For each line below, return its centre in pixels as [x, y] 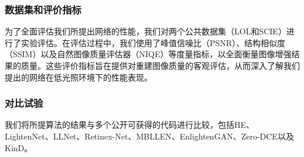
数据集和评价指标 [43, 9]
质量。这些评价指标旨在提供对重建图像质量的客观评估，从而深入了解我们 [160, 65]
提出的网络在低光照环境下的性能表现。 [78, 77]
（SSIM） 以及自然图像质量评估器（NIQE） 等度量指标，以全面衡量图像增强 [148, 54]
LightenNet [25, 136]
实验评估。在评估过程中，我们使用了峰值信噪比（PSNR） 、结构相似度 [153, 42]
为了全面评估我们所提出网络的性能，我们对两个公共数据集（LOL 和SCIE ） [146, 31]
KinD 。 [19, 147]
